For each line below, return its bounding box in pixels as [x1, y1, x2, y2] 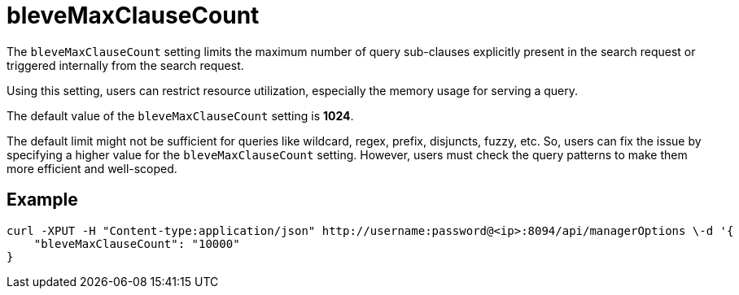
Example [7, 189, 78, 210]
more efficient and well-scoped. [7, 161, 177, 176]
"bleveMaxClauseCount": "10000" [33, 236, 240, 250]
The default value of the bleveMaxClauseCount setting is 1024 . [7, 108, 354, 123]
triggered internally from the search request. [7, 58, 244, 72]
